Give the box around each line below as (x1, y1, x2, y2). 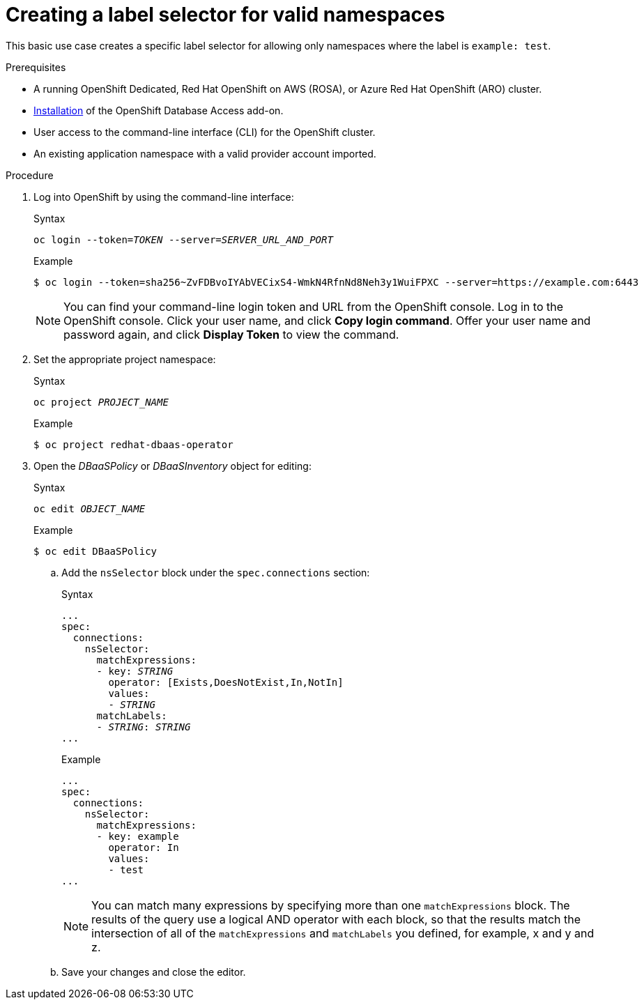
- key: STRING (96, 665, 174, 677)
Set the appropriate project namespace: (33, 353, 216, 365)
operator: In (108, 841, 179, 853)
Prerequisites (6, 61, 66, 73)
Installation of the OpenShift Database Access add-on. (33, 104, 284, 116)
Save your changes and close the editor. (61, 965, 246, 978)
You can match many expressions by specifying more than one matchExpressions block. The (91, 898, 570, 912)
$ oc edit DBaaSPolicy (33, 545, 158, 557)
